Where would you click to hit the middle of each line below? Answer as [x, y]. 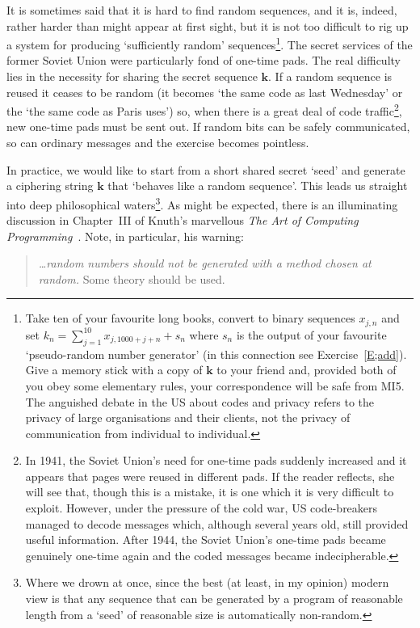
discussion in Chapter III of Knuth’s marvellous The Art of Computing [183, 220]
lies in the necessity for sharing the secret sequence [132, 76]
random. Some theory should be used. [132, 278]
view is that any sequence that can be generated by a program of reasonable [214, 598]
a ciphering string [50, 185]
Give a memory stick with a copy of [114, 370]
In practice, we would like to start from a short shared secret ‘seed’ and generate [206, 169]
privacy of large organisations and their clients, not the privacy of [188, 417]
